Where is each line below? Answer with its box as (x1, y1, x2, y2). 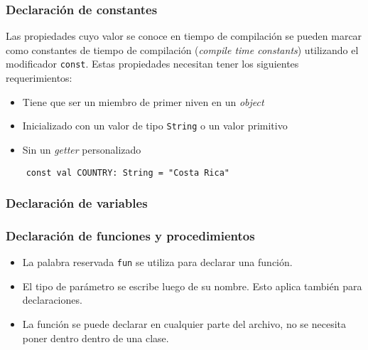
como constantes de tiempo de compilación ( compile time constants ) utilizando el (6, 42, 359, 57)
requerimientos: (6, 70, 72, 85)
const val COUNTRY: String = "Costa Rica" (26, 167, 229, 178)
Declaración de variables (6, 194, 148, 212)
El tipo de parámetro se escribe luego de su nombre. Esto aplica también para (22, 278, 362, 293)
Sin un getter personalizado (22, 142, 141, 157)
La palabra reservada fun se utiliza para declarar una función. (22, 255, 293, 270)
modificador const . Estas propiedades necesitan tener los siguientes (6, 56, 299, 71)
